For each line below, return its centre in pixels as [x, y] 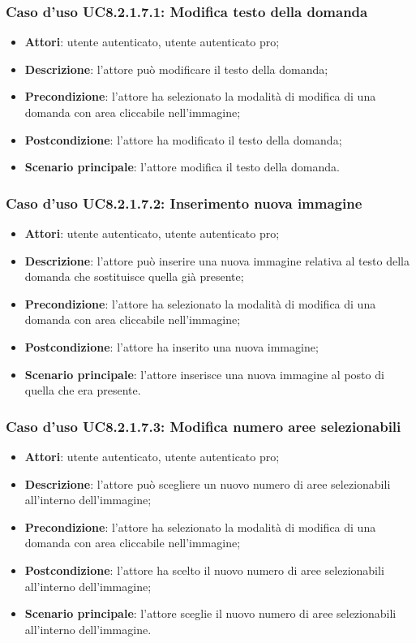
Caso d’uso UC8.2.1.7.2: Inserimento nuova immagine [184, 203]
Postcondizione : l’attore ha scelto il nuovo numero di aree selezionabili [204, 570]
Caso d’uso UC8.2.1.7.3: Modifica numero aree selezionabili [204, 426]
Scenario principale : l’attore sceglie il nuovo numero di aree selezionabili [210, 613]
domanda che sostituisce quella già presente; [134, 276]
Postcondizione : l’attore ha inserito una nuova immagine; [172, 346]
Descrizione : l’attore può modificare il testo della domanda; [176, 69]
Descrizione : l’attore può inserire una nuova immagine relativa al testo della [217, 260]
